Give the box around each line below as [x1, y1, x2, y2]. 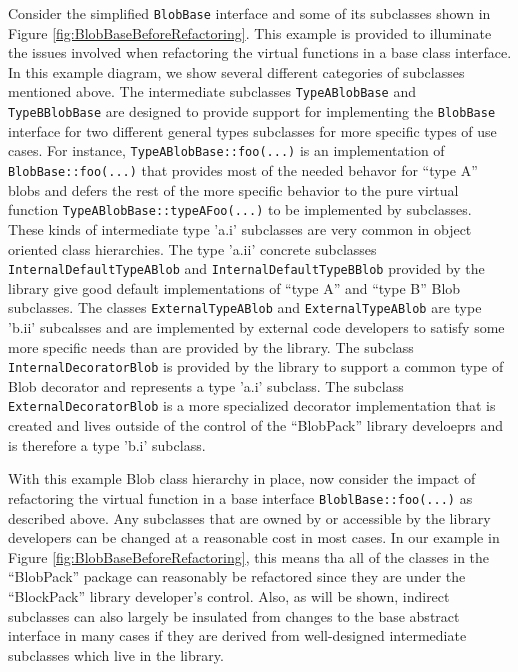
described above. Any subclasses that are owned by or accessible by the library [8, 507, 491, 528]
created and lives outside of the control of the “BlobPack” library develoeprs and [8, 415, 504, 436]
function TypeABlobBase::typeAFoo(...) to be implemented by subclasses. [8, 199, 472, 220]
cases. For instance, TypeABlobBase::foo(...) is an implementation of [8, 140, 445, 161]
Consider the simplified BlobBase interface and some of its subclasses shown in [8, 3, 491, 23]
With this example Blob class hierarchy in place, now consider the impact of [8, 468, 476, 489]
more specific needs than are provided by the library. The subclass [8, 336, 414, 357]
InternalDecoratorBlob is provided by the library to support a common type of [8, 356, 504, 377]
